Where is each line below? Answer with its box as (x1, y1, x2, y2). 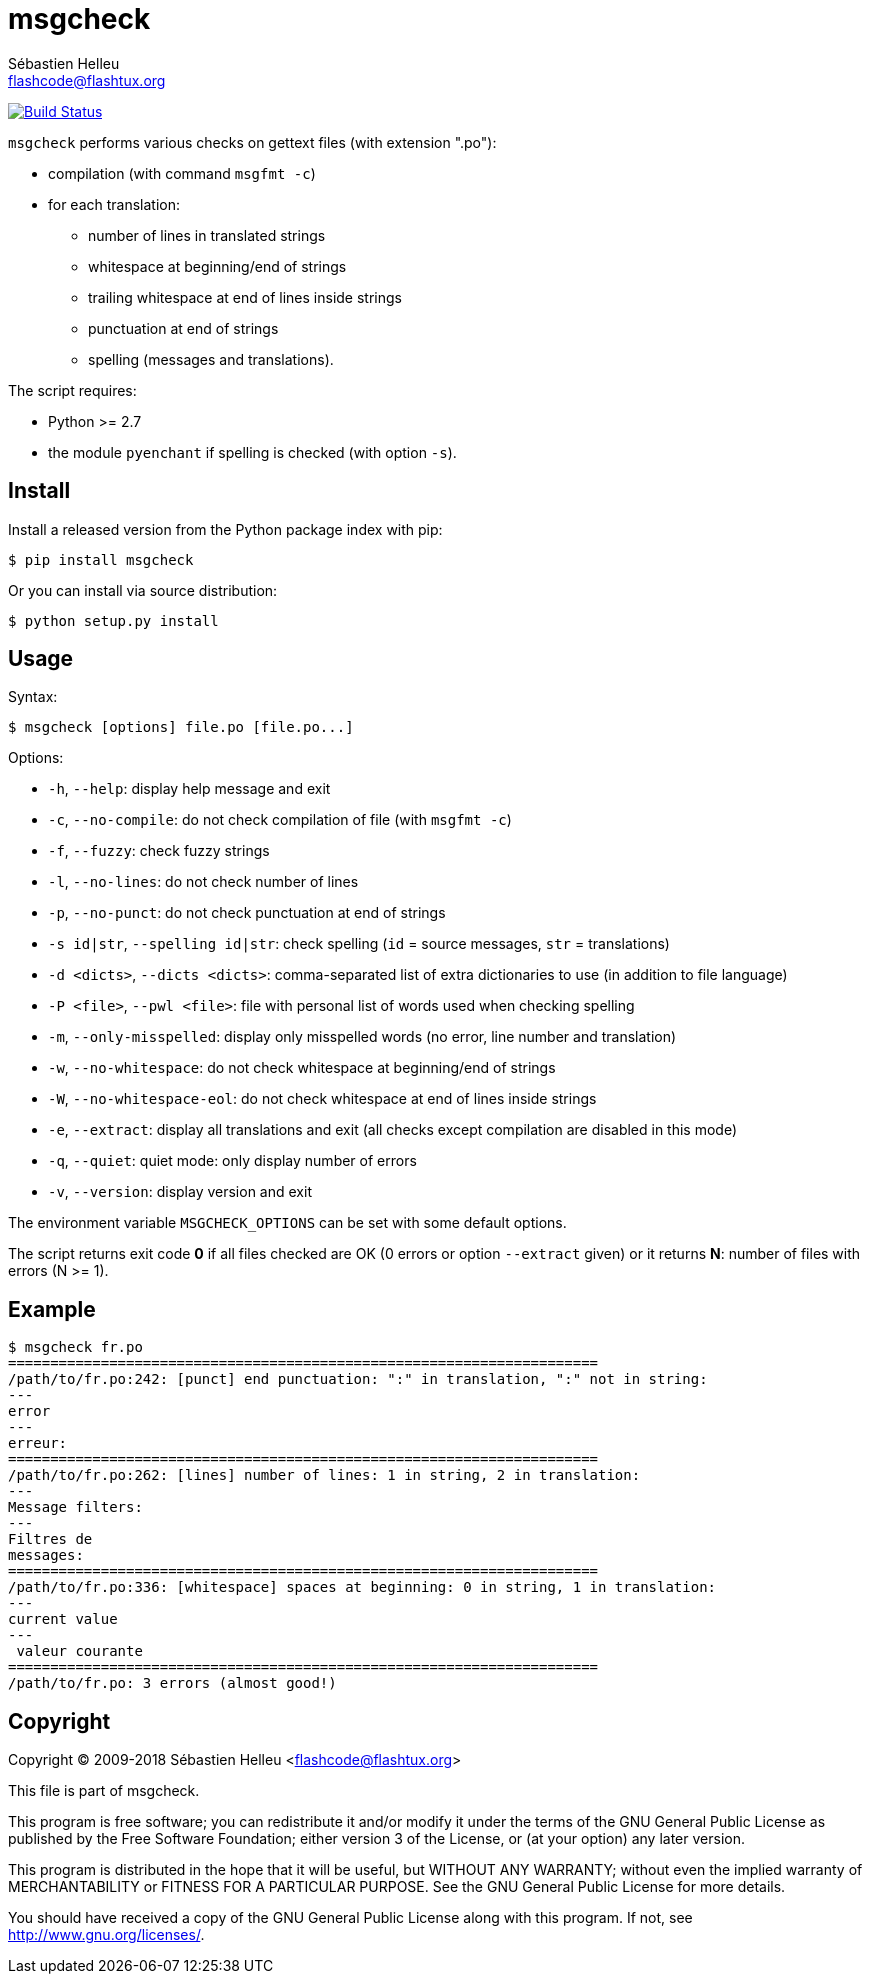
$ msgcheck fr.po (8, 1339, 143, 1356)
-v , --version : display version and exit (48, 1183, 312, 1201)
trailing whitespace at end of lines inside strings (88, 288, 402, 306)
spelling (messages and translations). (88, 350, 334, 368)
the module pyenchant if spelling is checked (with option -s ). (48, 443, 457, 461)
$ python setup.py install (8, 612, 219, 629)
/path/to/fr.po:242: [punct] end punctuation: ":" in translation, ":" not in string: (8, 1371, 708, 1388)
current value (8, 1611, 118, 1628)
